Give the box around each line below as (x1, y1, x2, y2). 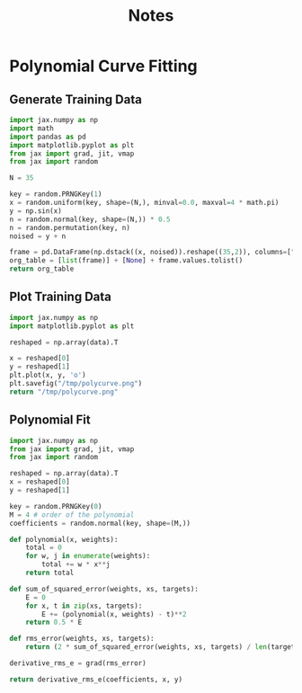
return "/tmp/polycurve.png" (9, 387, 119, 396)
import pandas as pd (9, 132, 87, 141)
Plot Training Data (9, 289, 112, 305)
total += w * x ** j (41, 560, 111, 569)
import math (9, 123, 54, 133)
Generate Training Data (9, 92, 142, 107)
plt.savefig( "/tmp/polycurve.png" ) (9, 379, 143, 388)
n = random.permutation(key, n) (9, 223, 130, 232)
